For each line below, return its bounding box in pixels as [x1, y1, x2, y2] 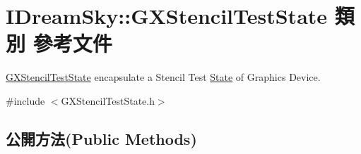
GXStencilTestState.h [61, 93, 155, 108]
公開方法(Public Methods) [6, 127, 197, 149]
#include [6, 93, 45, 108]
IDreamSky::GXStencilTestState [6, 1, 328, 30]
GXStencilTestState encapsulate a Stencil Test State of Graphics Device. [6, 70, 321, 84]
